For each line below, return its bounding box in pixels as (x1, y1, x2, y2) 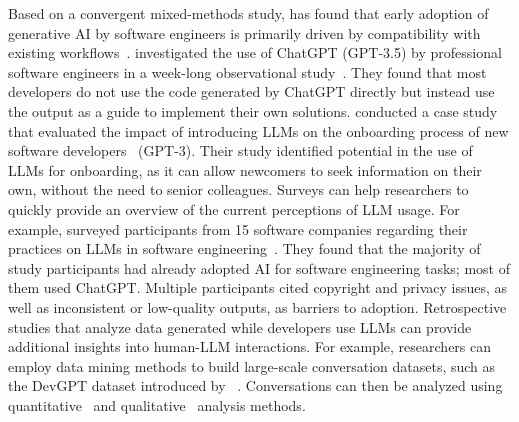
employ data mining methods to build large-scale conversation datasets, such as (8, 355, 496, 376)
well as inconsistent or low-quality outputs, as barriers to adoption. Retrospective (8, 296, 507, 317)
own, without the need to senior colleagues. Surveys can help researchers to (8, 179, 469, 200)
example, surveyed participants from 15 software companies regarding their (8, 218, 468, 239)
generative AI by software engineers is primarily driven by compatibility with (8, 22, 481, 43)
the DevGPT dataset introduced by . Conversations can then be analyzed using (8, 375, 503, 396)
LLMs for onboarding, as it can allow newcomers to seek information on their (8, 159, 482, 180)
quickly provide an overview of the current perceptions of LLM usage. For (8, 198, 460, 219)
